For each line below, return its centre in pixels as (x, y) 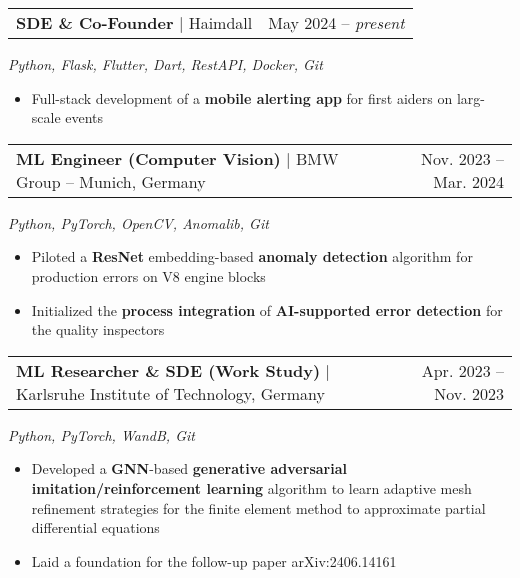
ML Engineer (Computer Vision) (148, 158)
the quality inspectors (98, 329)
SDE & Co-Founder (95, 22)
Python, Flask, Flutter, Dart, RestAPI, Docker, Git (165, 64)
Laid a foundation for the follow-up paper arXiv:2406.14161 (214, 560)
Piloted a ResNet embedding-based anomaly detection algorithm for (252, 256)
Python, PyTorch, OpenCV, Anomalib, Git (138, 222)
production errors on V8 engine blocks (148, 275)
